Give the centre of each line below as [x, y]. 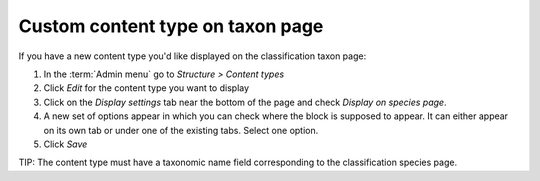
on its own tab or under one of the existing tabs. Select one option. [181, 130]
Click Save [65, 144]
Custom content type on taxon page [171, 26]
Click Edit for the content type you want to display [146, 88]
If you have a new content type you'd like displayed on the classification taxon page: [192, 56]
